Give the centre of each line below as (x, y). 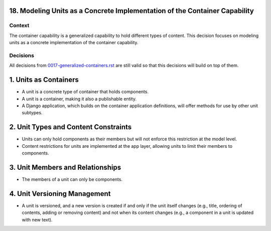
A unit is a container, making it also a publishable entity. (79, 99)
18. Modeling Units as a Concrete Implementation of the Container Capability (132, 11)
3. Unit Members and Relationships (65, 167)
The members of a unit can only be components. (72, 179)
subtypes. (32, 113)
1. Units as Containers (44, 80)
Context (19, 26)
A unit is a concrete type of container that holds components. (85, 92)
